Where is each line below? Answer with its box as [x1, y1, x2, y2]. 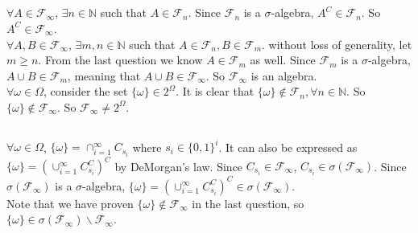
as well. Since [250, 51, 316, 68]
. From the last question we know [38, 51, 203, 68]
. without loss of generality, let [262, 35, 412, 52]
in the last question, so [192, 194, 304, 211]
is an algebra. [250, 67, 317, 84]
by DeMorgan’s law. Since [114, 157, 243, 174]
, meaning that [67, 67, 141, 84]
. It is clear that [176, 83, 255, 100]
